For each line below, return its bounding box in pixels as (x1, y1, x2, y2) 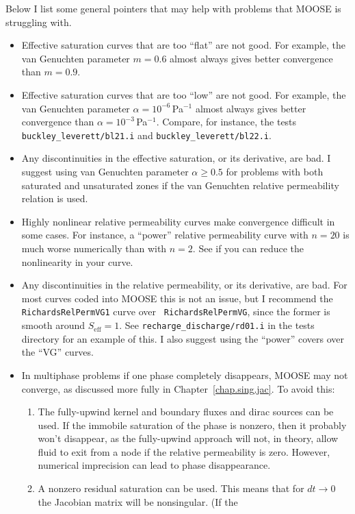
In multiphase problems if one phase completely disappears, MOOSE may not (21, 367, 348, 382)
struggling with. (5, 14, 72, 29)
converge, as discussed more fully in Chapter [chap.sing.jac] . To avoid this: (21, 381, 335, 395)
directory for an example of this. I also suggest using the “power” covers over (21, 331, 344, 345)
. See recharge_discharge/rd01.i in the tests (119, 318, 315, 332)
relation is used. (21, 191, 88, 206)
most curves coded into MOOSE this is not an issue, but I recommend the (21, 291, 333, 305)
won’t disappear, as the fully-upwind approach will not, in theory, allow (38, 431, 339, 445)
